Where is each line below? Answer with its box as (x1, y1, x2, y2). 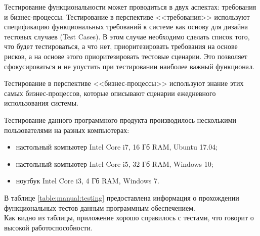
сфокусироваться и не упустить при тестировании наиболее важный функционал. (4, 61, 255, 71)
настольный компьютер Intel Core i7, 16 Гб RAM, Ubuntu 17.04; (16, 141, 218, 152)
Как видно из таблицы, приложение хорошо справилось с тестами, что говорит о (4, 212, 254, 223)
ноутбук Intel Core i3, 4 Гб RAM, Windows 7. (16, 175, 159, 186)
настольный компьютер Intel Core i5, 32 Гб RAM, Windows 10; (16, 158, 213, 169)
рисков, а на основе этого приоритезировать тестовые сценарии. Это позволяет (4, 51, 247, 61)
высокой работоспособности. (4, 222, 93, 232)
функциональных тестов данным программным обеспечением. (4, 202, 195, 213)
